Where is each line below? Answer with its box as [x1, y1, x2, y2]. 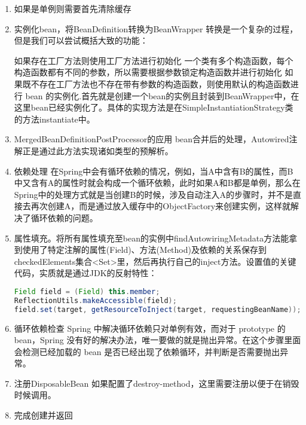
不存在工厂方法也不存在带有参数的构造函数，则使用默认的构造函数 [30, 77, 290, 90]
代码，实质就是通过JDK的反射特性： [14, 267, 157, 279]
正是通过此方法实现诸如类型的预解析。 [22, 144, 173, 157]
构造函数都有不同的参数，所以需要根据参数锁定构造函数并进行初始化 [14, 66, 282, 78]
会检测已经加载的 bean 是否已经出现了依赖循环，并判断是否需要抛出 [14, 345, 280, 357]
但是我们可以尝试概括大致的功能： [14, 34, 148, 47]
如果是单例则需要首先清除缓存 [14, 2, 131, 14]
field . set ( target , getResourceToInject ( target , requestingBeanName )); [14, 305, 301, 314]
